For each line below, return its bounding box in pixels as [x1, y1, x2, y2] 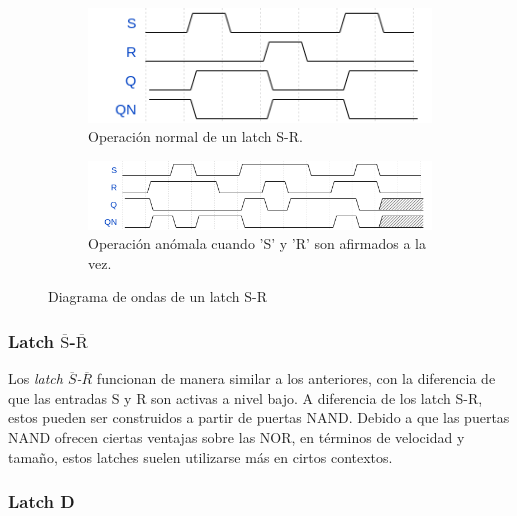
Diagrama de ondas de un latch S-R [48, 286, 268, 307]
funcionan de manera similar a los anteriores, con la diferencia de [96, 368, 496, 389]
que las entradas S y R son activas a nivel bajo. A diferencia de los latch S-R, [8, 387, 483, 408]
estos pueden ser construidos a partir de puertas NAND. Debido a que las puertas [8, 407, 510, 428]
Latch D [8, 489, 75, 514]
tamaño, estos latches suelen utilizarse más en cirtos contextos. [8, 446, 393, 467]
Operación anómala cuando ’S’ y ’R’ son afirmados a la [88, 233, 427, 254]
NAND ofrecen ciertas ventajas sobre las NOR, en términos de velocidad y [8, 427, 465, 448]
